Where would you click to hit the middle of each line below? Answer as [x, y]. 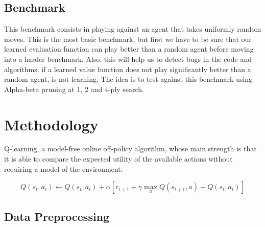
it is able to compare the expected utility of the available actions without [118, 159]
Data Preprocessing [57, 216]
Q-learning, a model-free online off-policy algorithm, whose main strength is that [130, 149]
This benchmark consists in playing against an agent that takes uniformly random [133, 29]
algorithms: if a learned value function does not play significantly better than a [128, 69]
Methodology [51, 124]
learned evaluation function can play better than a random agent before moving [129, 49]
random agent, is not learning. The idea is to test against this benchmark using [128, 79]
